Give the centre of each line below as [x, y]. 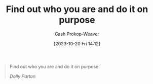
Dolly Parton [23, 76]
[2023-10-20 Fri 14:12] [77, 43]
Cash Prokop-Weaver [77, 34]
